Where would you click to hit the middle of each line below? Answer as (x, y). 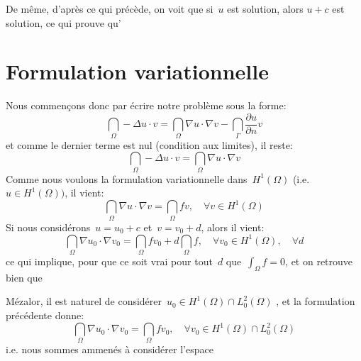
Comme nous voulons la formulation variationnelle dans (127, 178)
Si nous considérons (48, 227)
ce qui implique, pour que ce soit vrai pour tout (109, 261)
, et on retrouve (319, 261)
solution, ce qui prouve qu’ (63, 22)
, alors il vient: (233, 227)
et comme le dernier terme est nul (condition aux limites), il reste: (149, 144)
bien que (24, 277)
